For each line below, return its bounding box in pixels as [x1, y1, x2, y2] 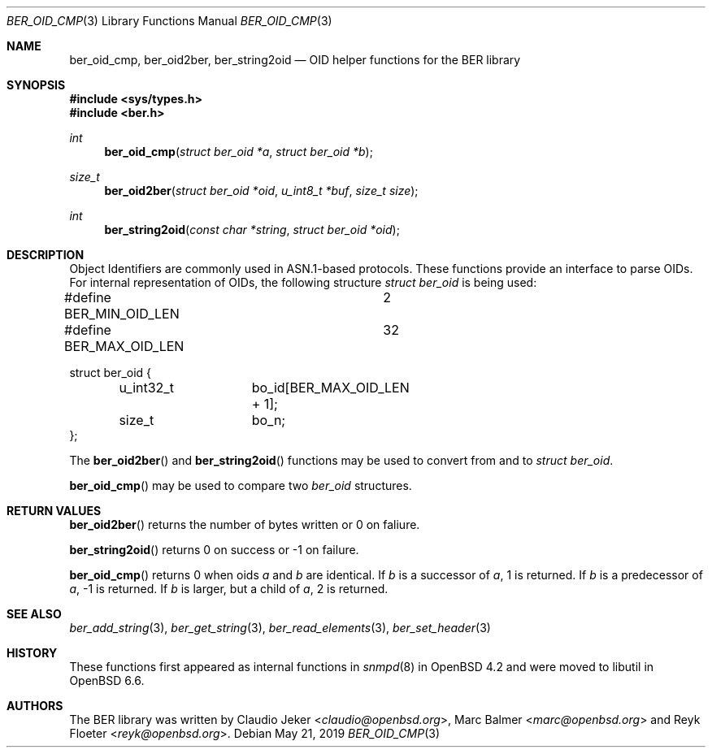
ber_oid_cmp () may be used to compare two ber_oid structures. [69, 479, 412, 492]
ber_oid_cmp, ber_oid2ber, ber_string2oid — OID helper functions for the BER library [69, 53, 521, 67]
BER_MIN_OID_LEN [64, 305, 180, 322]
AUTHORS [7, 699, 63, 713]
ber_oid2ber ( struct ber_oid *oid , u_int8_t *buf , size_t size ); [104, 184, 419, 197]
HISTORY [7, 646, 58, 660]
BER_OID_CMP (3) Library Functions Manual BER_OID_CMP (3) [7, 14, 332, 28]
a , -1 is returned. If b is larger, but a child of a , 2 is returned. [69, 582, 389, 596]
